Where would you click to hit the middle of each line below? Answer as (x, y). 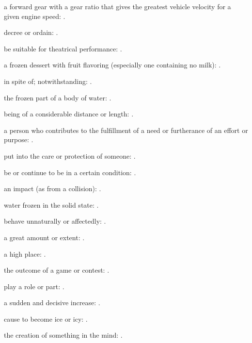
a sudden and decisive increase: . (52, 302)
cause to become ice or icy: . (46, 318)
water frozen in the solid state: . (51, 204)
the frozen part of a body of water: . (58, 97)
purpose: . (19, 139)
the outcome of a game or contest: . (57, 270)
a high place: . (25, 253)
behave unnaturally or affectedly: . (55, 221)
